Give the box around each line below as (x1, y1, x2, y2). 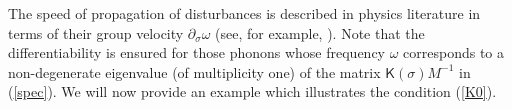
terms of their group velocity (8, 22, 184, 43)
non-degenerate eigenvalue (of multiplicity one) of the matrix (8, 61, 381, 82)
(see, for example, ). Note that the (215, 22, 425, 43)
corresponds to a (403, 42, 505, 63)
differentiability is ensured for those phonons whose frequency (8, 42, 386, 63)
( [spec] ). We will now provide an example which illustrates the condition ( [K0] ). (8, 81, 497, 102)
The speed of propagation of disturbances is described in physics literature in (8, 3, 481, 23)
